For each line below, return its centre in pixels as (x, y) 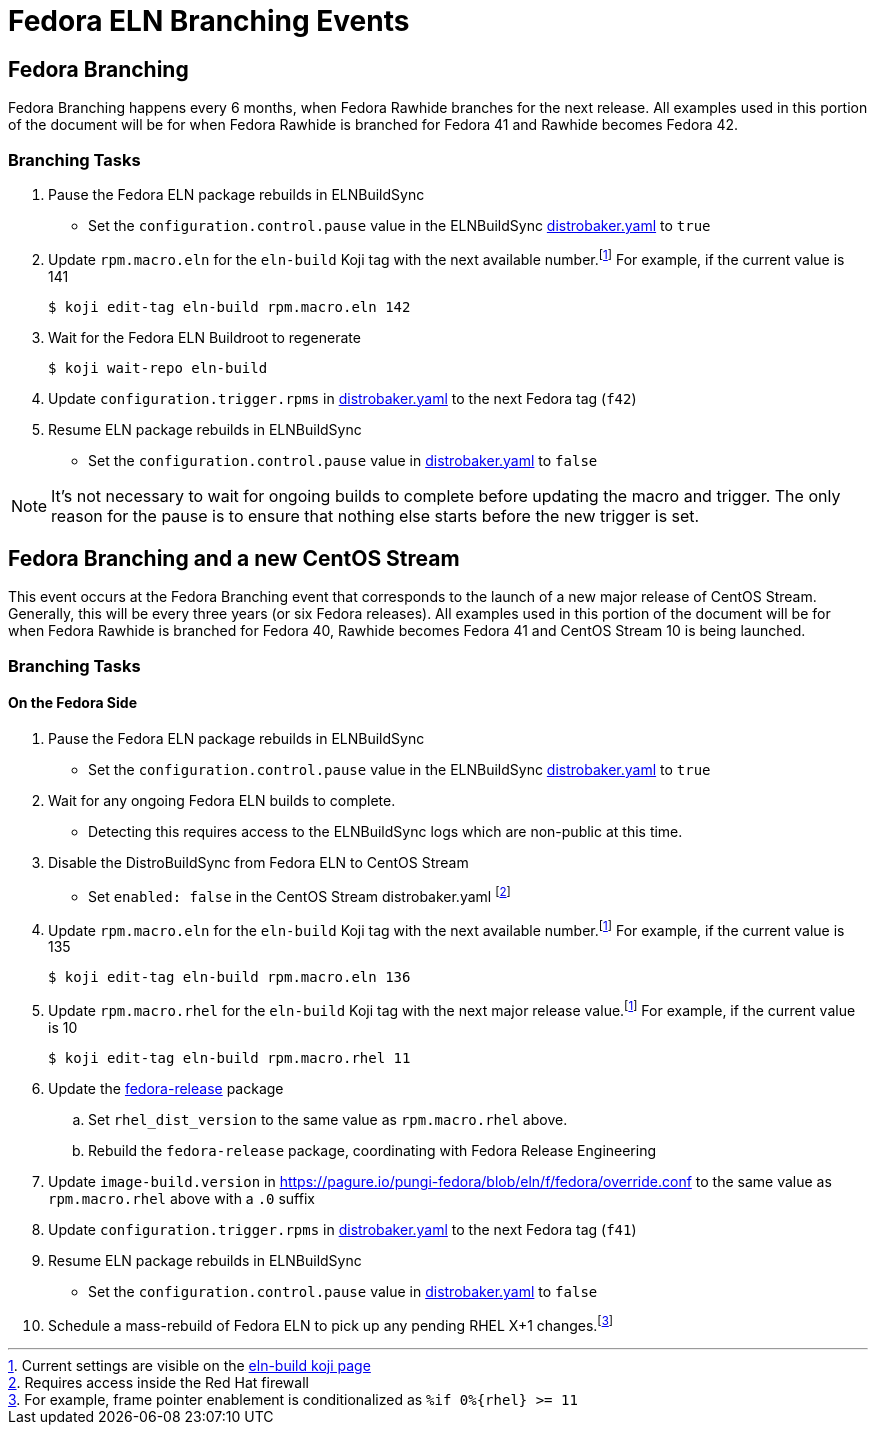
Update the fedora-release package (166, 1088)
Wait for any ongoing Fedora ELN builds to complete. (222, 801)
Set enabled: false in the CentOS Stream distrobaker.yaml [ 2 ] (299, 895)
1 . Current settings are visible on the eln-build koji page (189, 1365)
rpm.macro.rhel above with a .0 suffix (181, 1198)
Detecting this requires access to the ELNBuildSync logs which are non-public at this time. (385, 832)
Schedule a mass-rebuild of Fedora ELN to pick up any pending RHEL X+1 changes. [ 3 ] (331, 1323)
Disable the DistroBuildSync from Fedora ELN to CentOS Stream (258, 863)
